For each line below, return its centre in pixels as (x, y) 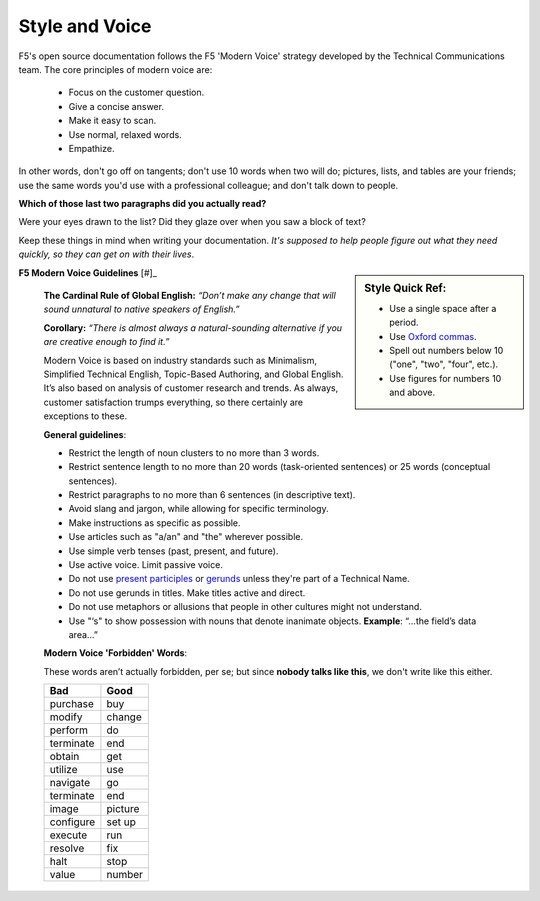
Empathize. (91, 148)
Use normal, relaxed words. (125, 134)
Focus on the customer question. (136, 92)
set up (121, 822)
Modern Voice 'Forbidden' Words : (115, 653)
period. (404, 322)
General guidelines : (85, 434)
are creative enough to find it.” (106, 342)
